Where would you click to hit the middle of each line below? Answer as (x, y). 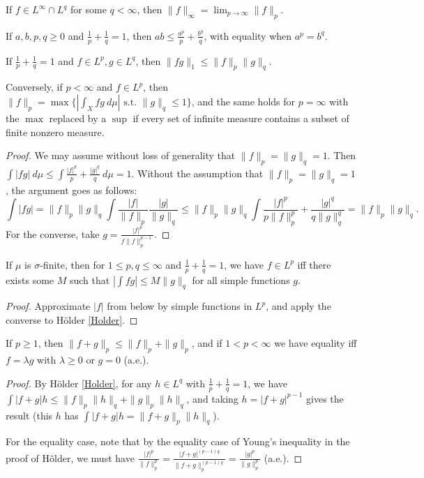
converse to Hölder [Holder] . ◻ (72, 319)
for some (89, 9)
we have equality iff (316, 343)
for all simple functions (241, 279)
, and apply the (298, 306)
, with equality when (248, 35)
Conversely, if (34, 87)
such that (90, 279)
